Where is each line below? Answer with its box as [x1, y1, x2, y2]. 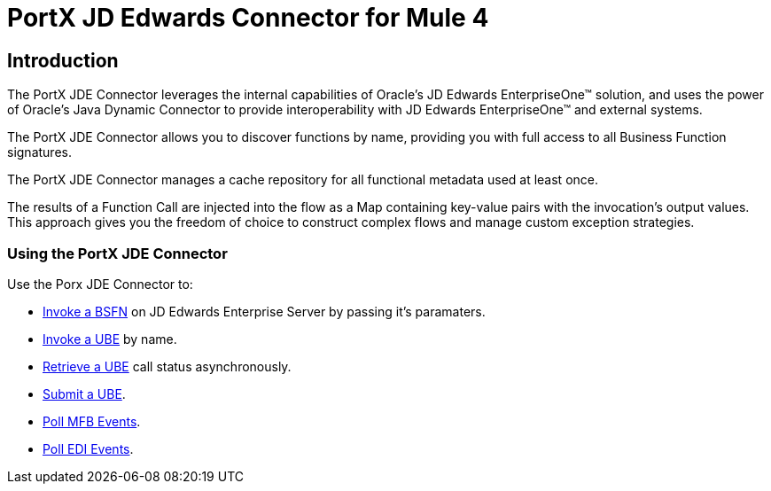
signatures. [7, 144, 72, 160]
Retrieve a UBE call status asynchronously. [43, 358, 292, 374]
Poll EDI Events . [43, 440, 134, 456]
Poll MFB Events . [43, 413, 141, 429]
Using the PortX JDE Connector [7, 244, 228, 262]
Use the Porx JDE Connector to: [7, 276, 193, 292]
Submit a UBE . [43, 386, 126, 401]
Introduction [7, 49, 119, 72]
